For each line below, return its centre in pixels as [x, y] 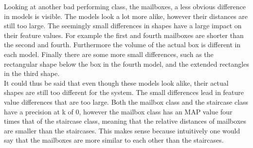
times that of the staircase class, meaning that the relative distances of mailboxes [125, 121]
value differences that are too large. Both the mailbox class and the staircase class [126, 102]
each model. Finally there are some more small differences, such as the [109, 54]
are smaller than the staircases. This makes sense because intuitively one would [122, 130]
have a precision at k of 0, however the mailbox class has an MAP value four [118, 111]
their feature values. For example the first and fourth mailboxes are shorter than [124, 35]
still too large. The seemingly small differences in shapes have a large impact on [123, 26]
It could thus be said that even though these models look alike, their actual [116, 83]
